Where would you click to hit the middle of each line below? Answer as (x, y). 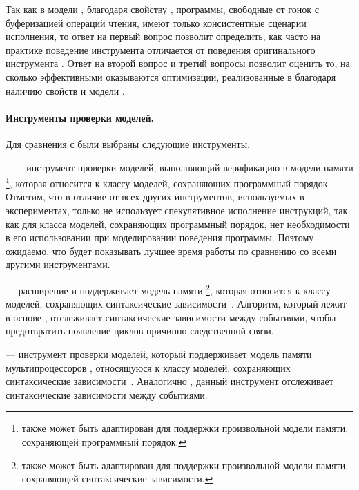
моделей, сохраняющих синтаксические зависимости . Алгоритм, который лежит (176, 304)
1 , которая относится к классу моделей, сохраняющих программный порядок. (168, 182)
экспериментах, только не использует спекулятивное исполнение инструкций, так (177, 210)
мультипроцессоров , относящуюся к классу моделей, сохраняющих (148, 367)
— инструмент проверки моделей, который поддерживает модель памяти (159, 354)
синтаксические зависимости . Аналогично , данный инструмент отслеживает (169, 381)
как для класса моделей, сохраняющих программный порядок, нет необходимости (178, 224)
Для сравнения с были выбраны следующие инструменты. (128, 143)
